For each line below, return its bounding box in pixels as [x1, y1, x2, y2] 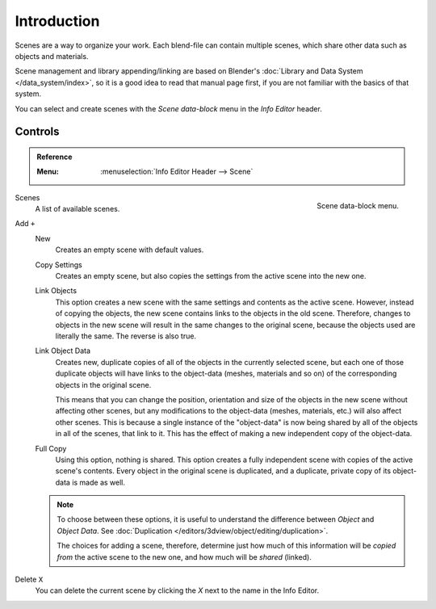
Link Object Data [35, 346, 91, 355]
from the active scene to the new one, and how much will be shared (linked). [57, 552, 312, 561]
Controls [15, 125, 60, 139]
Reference [36, 152, 73, 162]
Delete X [15, 574, 44, 585]
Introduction [15, 12, 100, 30]
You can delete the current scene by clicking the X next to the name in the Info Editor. [35, 586, 320, 595]
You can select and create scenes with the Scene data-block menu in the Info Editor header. [15, 103, 322, 113]
